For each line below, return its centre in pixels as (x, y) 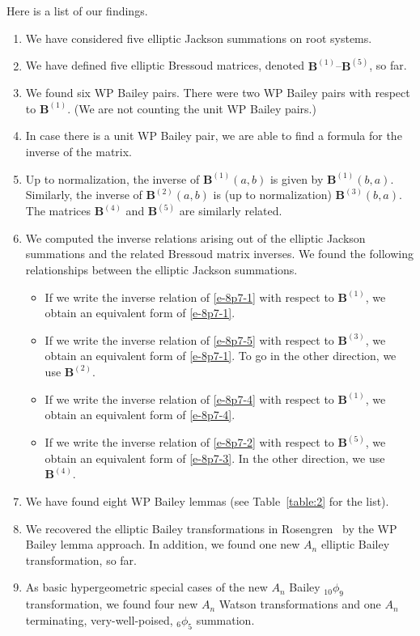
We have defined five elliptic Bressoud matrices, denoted (165, 65)
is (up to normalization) (272, 195)
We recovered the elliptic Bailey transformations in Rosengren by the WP (211, 528)
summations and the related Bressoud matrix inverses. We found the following (219, 254)
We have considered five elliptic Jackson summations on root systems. (199, 38)
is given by (297, 178)
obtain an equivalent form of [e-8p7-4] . (140, 415)
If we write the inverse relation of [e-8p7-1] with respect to (189, 297)
